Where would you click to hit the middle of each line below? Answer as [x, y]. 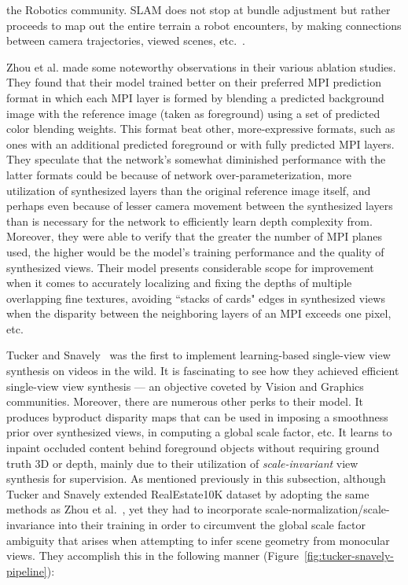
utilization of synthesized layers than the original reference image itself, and [189, 190]
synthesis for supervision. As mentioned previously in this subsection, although [196, 478]
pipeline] [27, 570]
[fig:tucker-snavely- [349, 556]
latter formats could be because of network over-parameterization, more [179, 174]
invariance [31, 524]
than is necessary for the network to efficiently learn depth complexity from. [189, 221]
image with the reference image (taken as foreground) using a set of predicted [193, 113]
